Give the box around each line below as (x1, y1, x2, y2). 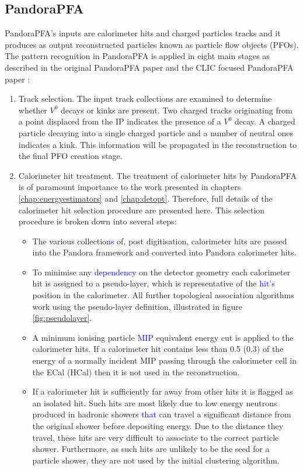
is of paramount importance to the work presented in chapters (18, 181, 241, 193)
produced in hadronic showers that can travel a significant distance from (32, 408, 291, 420)
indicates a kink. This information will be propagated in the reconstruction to (18, 138, 297, 150)
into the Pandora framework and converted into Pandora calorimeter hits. (32, 246, 297, 258)
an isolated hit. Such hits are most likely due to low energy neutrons (32, 396, 277, 409)
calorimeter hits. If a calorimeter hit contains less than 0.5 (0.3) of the (32, 343, 284, 355)
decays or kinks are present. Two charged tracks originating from (61, 103, 292, 116)
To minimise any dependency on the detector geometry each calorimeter (32, 265, 291, 278)
